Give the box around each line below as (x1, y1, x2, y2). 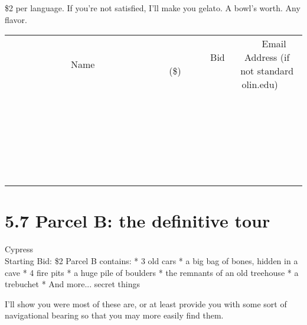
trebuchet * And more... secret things (5, 278, 140, 290)
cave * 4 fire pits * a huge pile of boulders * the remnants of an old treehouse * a (5, 266, 299, 278)
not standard (240, 64, 294, 78)
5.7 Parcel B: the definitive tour (5, 209, 270, 233)
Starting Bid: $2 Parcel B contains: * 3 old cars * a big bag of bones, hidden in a (5, 254, 298, 266)
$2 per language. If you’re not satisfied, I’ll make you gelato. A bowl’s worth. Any (5, 2, 301, 14)
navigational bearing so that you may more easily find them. (5, 309, 224, 321)
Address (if (244, 50, 290, 64)
